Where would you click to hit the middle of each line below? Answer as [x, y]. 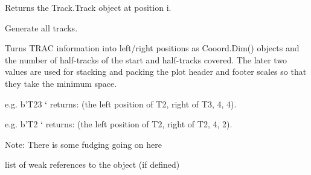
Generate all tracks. [41, 27]
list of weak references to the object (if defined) [92, 164]
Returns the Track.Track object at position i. [88, 7]
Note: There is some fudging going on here [83, 144]
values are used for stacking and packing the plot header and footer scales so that [156, 72]
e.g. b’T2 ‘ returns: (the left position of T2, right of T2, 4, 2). [119, 124]
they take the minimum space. [61, 83]
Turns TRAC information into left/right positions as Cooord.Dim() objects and [152, 48]
